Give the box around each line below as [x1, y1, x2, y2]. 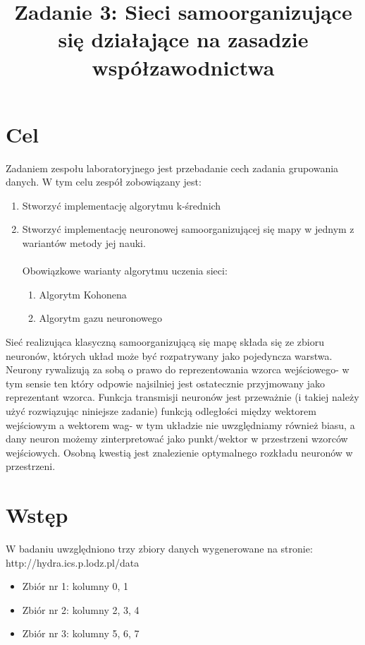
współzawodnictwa [92, 52, 275, 81]
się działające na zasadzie [58, 25, 309, 54]
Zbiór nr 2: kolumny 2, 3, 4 [22, 602, 140, 617]
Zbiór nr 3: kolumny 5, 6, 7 [22, 626, 140, 641]
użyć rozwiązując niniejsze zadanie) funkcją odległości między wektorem [6, 404, 316, 418]
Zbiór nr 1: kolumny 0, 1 [22, 579, 129, 593]
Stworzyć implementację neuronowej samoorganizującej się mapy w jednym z [22, 222, 354, 236]
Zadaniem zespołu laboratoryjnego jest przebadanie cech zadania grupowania [6, 160, 339, 175]
